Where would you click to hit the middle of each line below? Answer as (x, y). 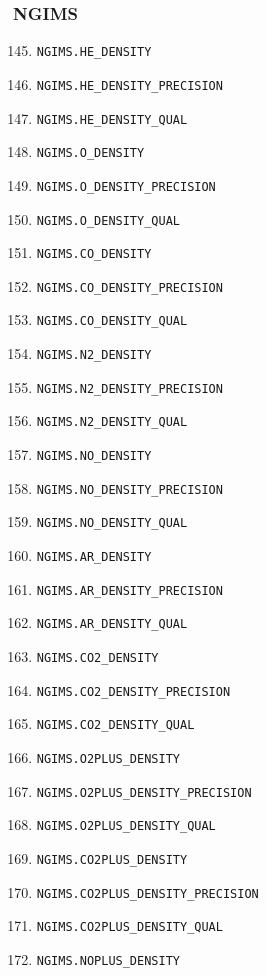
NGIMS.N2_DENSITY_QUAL (112, 422)
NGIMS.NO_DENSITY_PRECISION (129, 489)
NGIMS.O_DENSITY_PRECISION (126, 186)
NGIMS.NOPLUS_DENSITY (108, 960)
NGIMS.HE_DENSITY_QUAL (112, 119)
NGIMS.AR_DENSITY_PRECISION (129, 590)
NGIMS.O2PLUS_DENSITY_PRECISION (144, 792)
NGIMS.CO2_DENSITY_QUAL (115, 725)
